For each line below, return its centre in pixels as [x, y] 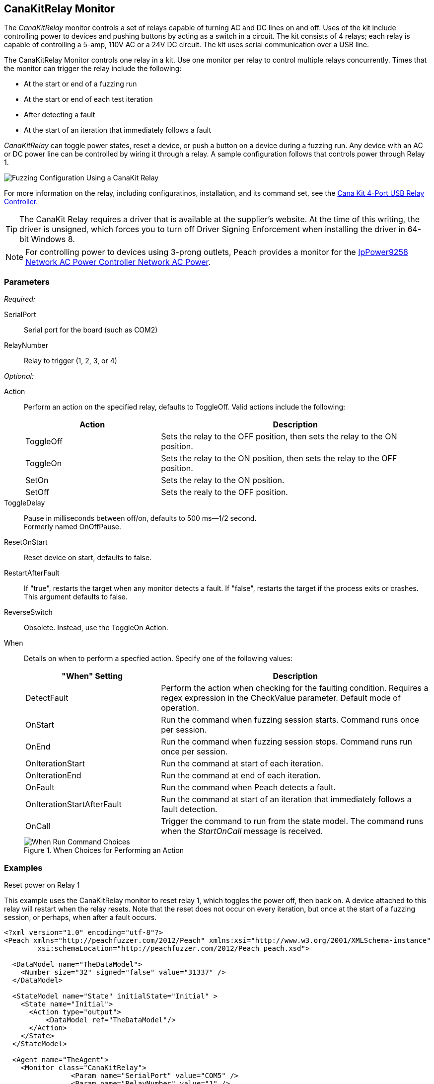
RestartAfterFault [32, 573]
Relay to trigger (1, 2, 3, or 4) [71, 361]
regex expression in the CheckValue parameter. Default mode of [281, 698]
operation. [180, 708]
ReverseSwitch [28, 612]
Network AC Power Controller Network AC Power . [118, 262]
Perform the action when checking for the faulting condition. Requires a [295, 688]
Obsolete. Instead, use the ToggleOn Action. [96, 628]
